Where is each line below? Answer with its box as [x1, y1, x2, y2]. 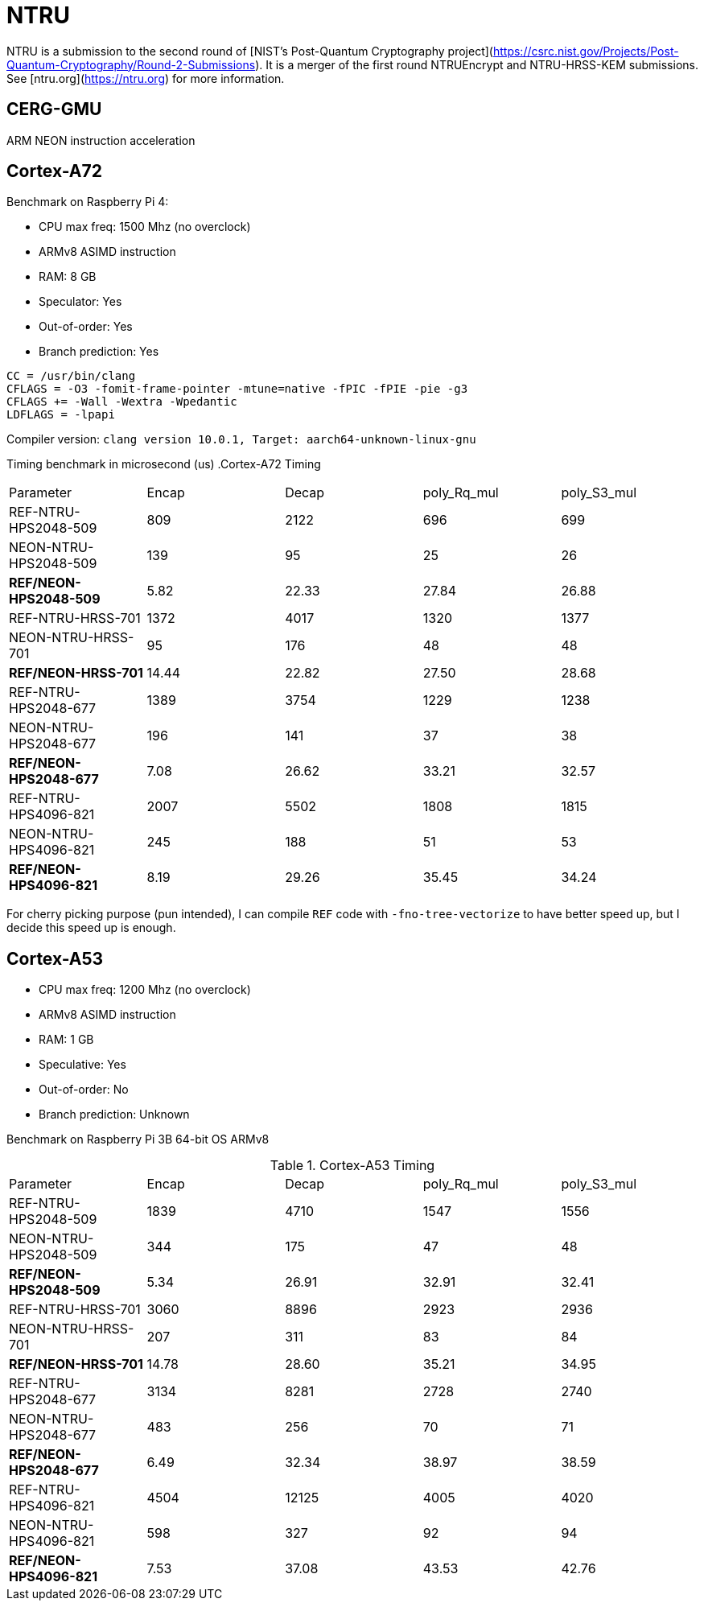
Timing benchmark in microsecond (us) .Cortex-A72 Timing [6, 457, 321, 472]
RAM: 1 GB [39, 1032, 94, 1047]
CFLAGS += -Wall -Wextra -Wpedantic [6, 395, 237, 409]
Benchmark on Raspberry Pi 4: [6, 195, 169, 209]
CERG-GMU [6, 99, 102, 120]
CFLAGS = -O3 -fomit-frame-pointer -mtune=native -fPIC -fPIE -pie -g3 [6, 382, 468, 396]
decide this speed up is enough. [6, 921, 176, 935]
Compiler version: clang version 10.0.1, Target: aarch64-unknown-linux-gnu [6, 432, 476, 447]
